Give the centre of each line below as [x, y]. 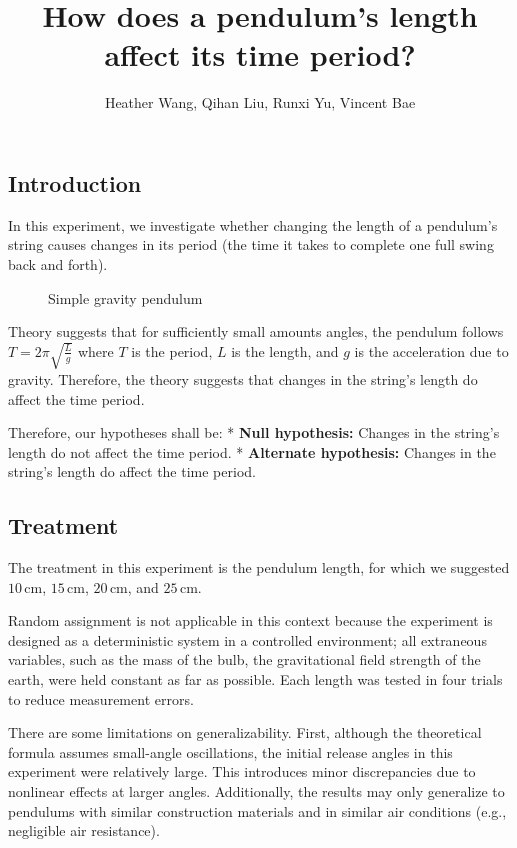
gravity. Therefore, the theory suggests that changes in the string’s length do [243, 378]
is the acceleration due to [431, 350]
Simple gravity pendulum [125, 297]
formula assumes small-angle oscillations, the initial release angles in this [230, 751]
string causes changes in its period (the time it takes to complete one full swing [251, 244]
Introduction [75, 182]
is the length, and [285, 350]
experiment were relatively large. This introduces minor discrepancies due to [242, 771]
